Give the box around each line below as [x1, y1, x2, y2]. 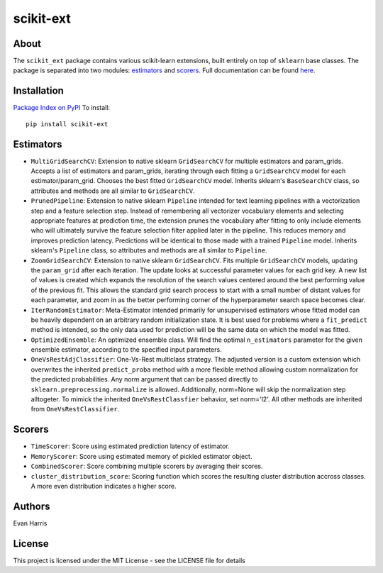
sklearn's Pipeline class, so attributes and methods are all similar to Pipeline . [30, 246, 267, 255]
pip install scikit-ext [26, 120, 109, 128]
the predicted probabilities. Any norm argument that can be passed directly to [30, 375, 258, 384]
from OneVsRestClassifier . [30, 405, 120, 413]
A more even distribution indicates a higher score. [30, 482, 177, 490]
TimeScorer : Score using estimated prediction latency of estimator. [30, 442, 230, 450]
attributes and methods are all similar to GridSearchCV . [30, 187, 195, 195]
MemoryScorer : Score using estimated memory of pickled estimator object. [30, 452, 252, 460]
